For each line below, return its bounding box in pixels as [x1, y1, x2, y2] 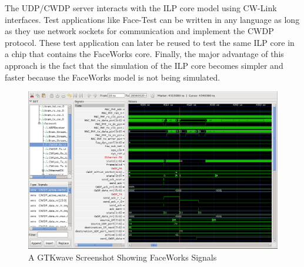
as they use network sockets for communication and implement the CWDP [5, 25, 274, 37]
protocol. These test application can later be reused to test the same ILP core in [5, 36, 295, 48]
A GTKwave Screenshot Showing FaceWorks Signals [28, 251, 217, 263]
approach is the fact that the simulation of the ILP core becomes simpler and [5, 59, 283, 71]
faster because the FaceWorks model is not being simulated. [5, 71, 221, 83]
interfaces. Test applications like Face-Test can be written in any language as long [5, 13, 300, 25]
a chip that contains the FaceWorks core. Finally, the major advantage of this [5, 48, 284, 60]
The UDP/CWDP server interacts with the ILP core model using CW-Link [5, 2, 277, 14]
